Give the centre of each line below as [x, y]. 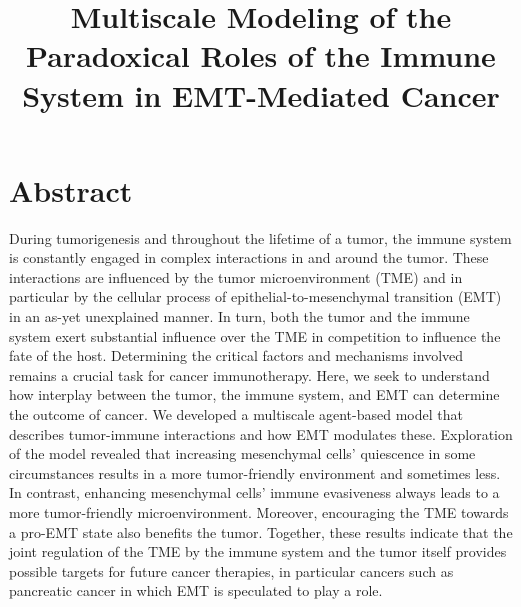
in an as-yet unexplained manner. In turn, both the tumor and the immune [239, 316]
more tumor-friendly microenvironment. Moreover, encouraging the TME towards [259, 512]
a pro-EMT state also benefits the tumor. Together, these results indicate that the [261, 531]
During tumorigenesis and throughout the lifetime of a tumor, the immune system [260, 237]
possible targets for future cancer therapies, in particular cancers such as [231, 570]
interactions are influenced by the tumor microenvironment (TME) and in [236, 276]
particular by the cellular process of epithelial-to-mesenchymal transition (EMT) [255, 296]
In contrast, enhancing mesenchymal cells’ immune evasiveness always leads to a [254, 492]
